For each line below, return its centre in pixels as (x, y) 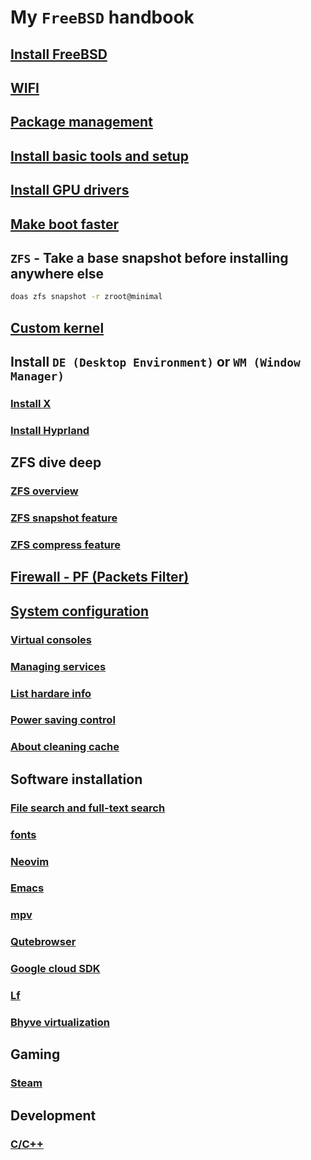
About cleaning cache (65, 747)
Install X (31, 403)
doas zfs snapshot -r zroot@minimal (86, 297)
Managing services (58, 666)
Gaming (35, 1054)
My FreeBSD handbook (102, 17)
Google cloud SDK (55, 969)
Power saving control (63, 720)
